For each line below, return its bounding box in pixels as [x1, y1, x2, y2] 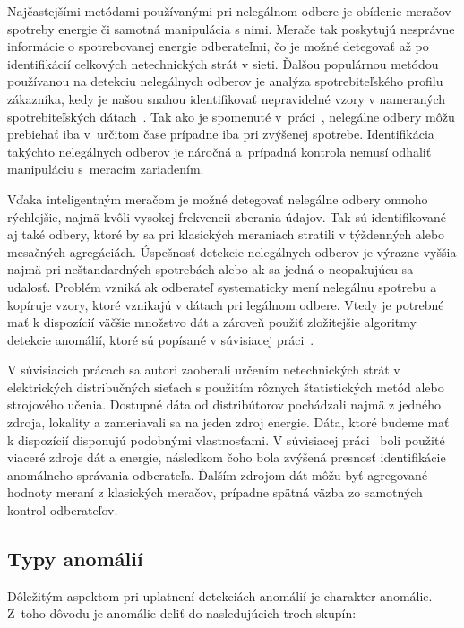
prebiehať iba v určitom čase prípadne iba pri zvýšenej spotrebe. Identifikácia [7, 125, 434, 143]
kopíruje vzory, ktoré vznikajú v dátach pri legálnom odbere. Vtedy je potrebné [7, 295, 444, 314]
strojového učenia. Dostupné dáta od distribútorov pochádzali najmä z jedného [7, 395, 441, 414]
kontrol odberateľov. [7, 501, 118, 520]
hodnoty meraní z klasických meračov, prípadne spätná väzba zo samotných [7, 483, 423, 502]
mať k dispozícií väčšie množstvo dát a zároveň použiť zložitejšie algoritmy [7, 313, 417, 331]
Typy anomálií [7, 545, 143, 572]
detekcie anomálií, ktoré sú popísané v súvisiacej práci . [7, 330, 314, 348]
